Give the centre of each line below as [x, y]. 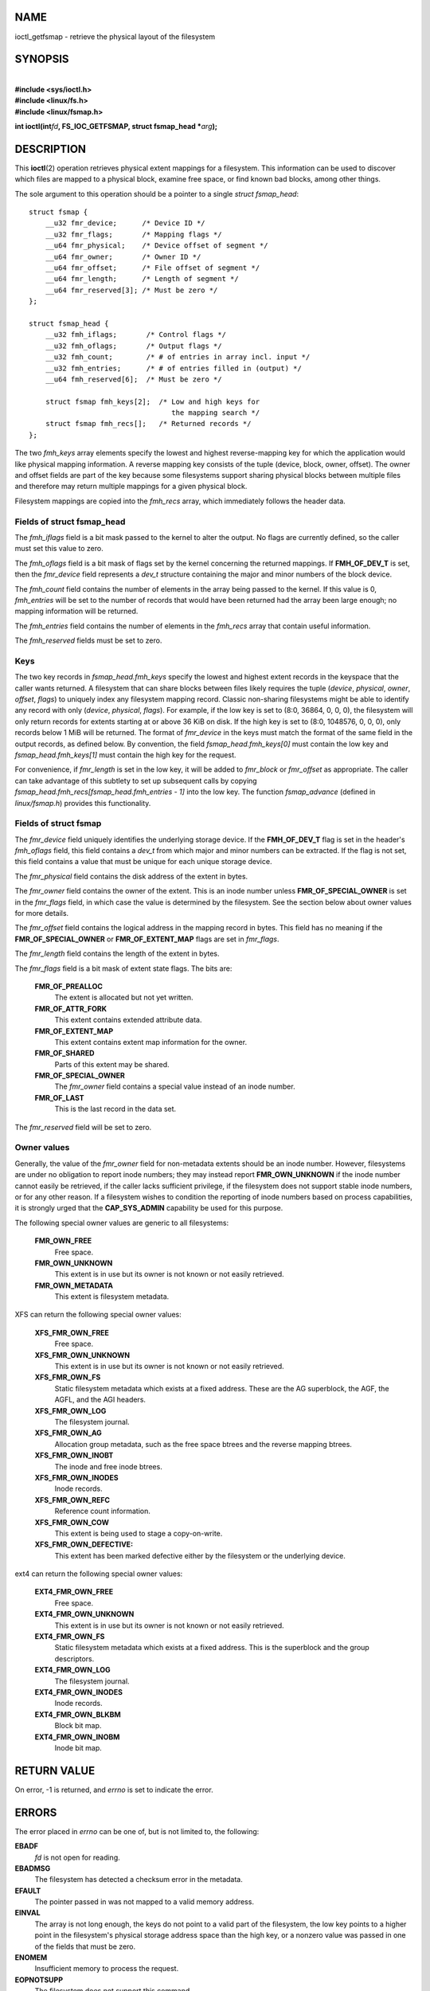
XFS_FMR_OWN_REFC [72, 1500]
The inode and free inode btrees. [108, 1466]
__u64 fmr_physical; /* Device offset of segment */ [156, 246]
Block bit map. [78, 1726]
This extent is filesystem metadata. [112, 1297]
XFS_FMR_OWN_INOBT [74, 1455]
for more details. [42, 913]
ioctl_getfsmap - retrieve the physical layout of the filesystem [115, 37]
